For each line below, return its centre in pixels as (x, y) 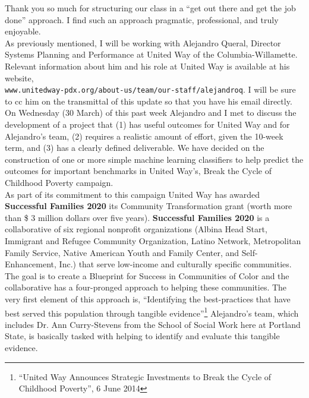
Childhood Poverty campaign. (59, 182)
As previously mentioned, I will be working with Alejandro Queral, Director (143, 42)
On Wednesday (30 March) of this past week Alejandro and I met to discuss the (151, 113)
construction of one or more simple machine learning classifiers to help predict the (154, 159)
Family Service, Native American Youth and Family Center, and (122, 252)
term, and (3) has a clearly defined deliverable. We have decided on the (135, 148)
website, (19, 78)
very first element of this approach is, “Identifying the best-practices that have (148, 298)
